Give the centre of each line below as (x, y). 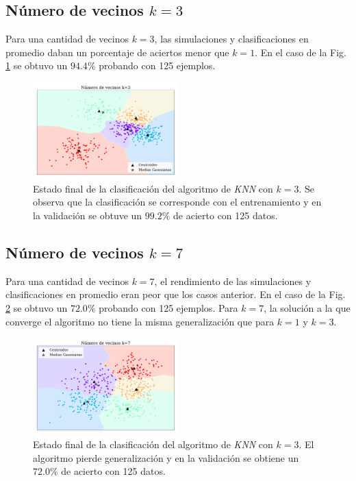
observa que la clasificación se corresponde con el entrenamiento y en (177, 202)
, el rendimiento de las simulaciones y (233, 281)
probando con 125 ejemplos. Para (168, 307)
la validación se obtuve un (88, 215)
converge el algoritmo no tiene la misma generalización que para (140, 321)
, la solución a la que (307, 307)
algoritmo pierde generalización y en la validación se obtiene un (166, 457)
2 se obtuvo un (37, 307)
